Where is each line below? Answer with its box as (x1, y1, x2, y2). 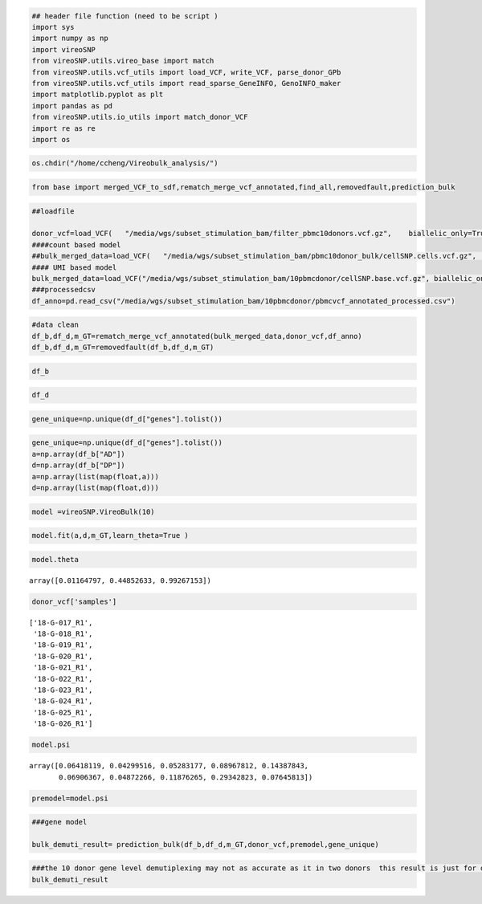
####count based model (31, 240, 121, 249)
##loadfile (31, 206, 75, 216)
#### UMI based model (31, 263, 117, 272)
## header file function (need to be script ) (31, 11, 219, 20)
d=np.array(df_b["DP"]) (31, 461, 126, 470)
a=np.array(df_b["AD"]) (31, 450, 126, 458)
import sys (31, 22, 75, 31)
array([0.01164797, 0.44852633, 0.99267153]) (29, 576, 212, 585)
